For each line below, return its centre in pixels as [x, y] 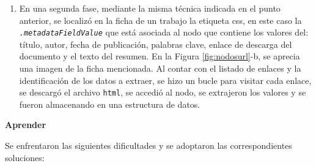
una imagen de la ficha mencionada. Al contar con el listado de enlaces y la [160, 68]
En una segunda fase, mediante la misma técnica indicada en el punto [150, 8]
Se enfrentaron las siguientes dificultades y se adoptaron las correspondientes [149, 145]
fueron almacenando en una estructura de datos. [110, 104]
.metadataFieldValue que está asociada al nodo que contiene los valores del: [164, 32]
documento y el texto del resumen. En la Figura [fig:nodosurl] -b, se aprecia [160, 56]
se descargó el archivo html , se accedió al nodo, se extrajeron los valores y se [163, 92]
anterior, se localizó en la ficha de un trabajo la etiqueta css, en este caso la [160, 20]
